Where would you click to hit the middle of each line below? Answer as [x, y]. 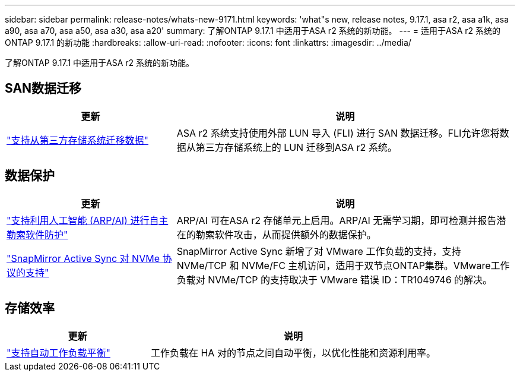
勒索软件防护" [37, 234]
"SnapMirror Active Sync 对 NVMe [83, 258]
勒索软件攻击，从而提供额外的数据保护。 [286, 234]
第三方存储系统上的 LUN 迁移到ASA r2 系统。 [296, 147]
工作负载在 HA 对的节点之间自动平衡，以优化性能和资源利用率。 [293, 353]
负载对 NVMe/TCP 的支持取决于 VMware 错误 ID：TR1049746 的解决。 [334, 279]
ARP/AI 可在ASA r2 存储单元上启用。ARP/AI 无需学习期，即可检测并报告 [337, 220]
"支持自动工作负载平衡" [58, 353]
